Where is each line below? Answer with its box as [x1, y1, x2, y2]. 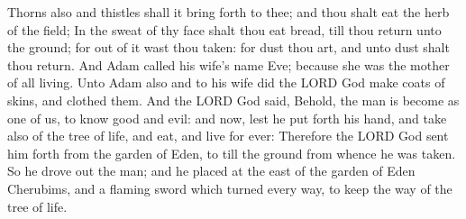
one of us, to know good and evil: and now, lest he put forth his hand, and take [7, 108, 447, 127]
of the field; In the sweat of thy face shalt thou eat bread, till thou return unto [7, 20, 442, 39]
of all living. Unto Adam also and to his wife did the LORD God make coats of [7, 73, 445, 92]
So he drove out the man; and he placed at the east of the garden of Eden [7, 161, 416, 180]
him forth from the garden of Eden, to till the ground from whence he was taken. [7, 143, 456, 162]
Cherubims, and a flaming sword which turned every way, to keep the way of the [7, 178, 452, 197]
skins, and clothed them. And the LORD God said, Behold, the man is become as [7, 90, 460, 109]
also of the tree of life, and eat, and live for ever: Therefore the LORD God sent [7, 126, 449, 145]
